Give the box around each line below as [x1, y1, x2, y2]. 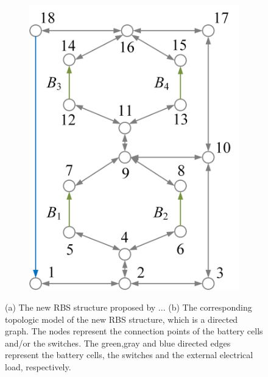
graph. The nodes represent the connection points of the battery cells [5, 325, 263, 337]
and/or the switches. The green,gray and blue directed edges [5, 336, 231, 349]
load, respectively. [5, 360, 71, 373]
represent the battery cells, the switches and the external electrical [5, 348, 253, 361]
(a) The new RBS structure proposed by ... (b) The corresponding [5, 301, 252, 314]
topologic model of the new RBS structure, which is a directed [5, 312, 238, 325]
